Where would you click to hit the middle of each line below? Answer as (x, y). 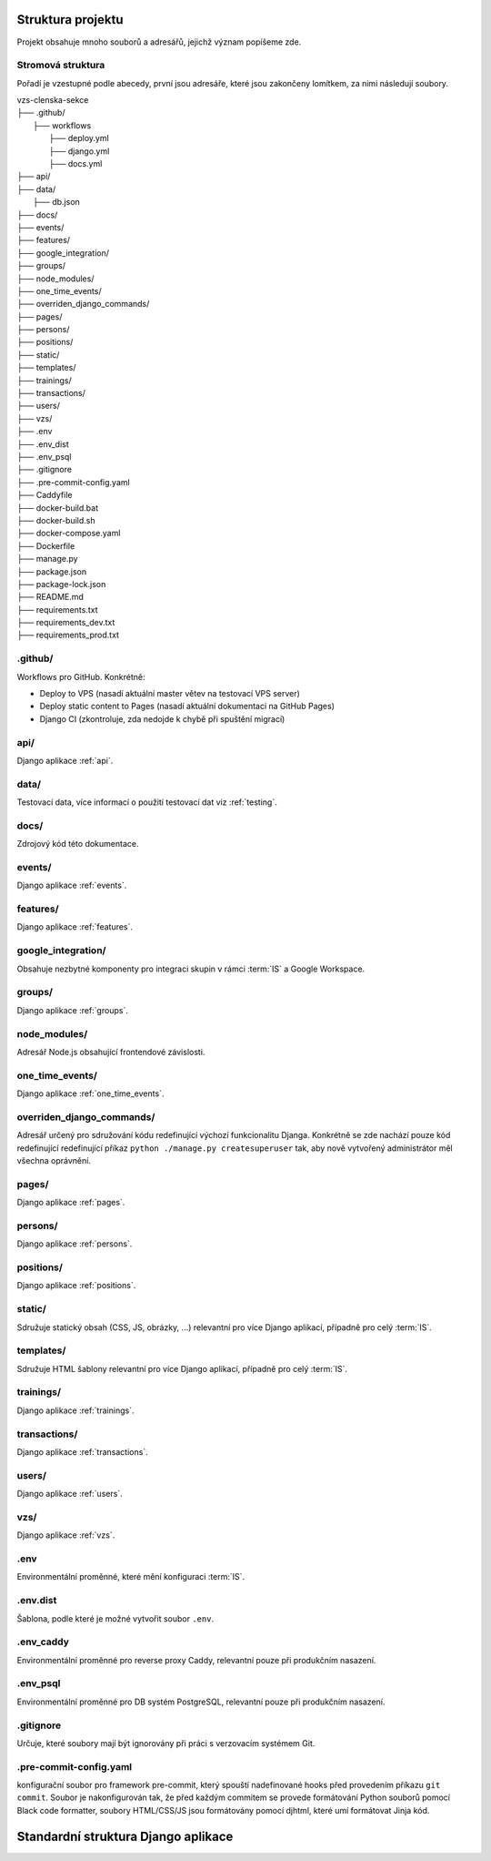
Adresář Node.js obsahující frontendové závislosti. (111, 1052)
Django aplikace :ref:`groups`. (73, 1010)
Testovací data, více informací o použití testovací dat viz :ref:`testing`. (147, 802)
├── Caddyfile (45, 495)
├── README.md (50, 597)
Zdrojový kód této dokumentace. (78, 844)
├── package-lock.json (61, 584)
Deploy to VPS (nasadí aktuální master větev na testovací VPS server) (170, 693)
